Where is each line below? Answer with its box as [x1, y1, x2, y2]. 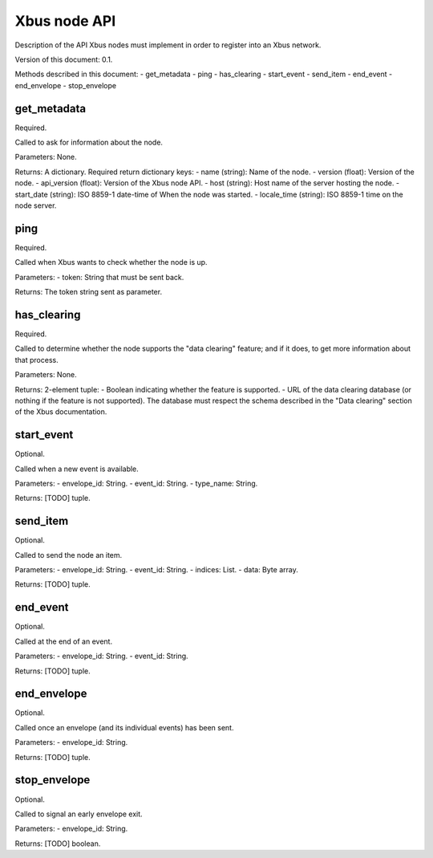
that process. [14, 355, 59, 364]
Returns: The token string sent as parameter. [14, 287, 163, 297]
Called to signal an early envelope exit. [14, 809, 144, 819]
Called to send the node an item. [14, 550, 123, 559]
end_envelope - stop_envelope [14, 80, 116, 90]
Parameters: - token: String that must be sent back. [14, 272, 184, 282]
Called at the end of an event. [14, 636, 112, 646]
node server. [14, 201, 57, 210]
